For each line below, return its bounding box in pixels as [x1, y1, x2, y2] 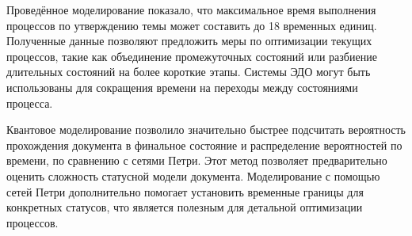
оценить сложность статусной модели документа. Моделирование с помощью [6, 167, 380, 184]
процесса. [6, 94, 53, 111]
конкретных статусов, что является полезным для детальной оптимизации [6, 199, 363, 215]
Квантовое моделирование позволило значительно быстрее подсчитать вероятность [6, 121, 406, 138]
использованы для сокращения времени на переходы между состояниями [6, 78, 358, 95]
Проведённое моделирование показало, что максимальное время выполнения [6, 2, 376, 17]
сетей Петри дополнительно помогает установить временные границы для [6, 183, 364, 200]
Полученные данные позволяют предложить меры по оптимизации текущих [6, 32, 372, 49]
